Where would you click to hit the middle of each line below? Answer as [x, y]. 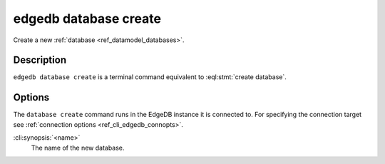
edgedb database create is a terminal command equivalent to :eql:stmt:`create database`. [150, 77]
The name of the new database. [78, 148]
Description [40, 60]
